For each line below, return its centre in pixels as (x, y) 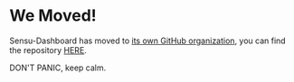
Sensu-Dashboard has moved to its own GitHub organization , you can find (148, 41)
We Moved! (53, 16)
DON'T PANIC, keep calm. (58, 68)
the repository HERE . (48, 50)
